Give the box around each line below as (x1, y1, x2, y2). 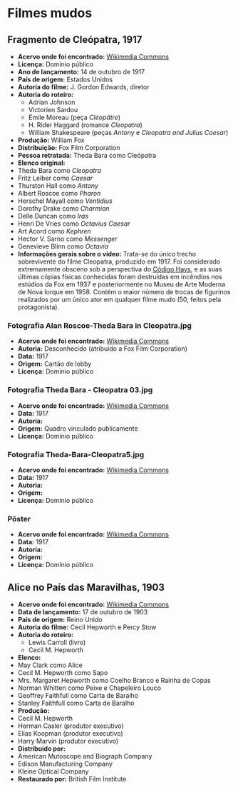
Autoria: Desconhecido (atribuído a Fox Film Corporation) (17, 344, 187, 353)
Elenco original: (17, 159, 66, 167)
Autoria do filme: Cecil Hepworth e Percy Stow (17, 623, 157, 631)
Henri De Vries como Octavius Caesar (17, 219, 130, 228)
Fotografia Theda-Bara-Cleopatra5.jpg (7, 449, 145, 459)
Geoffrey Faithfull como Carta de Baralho (17, 691, 139, 699)
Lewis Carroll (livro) (28, 638, 86, 646)
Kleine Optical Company (17, 767, 89, 776)
